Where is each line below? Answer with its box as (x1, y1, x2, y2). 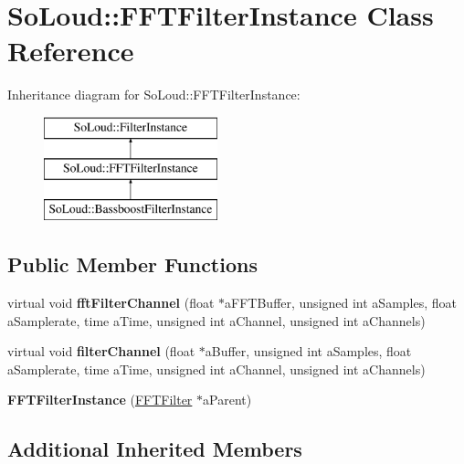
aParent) (203, 390, 252, 409)
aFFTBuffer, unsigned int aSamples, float (225, 293, 458, 312)
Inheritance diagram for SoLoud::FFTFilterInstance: (7, 85, 301, 104)
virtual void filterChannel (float (7, 342, 195, 361)
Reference (7, 32, 134, 69)
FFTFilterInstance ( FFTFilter (7, 390, 193, 409)
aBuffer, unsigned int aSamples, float (205, 342, 412, 361)
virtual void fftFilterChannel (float (7, 293, 215, 312)
